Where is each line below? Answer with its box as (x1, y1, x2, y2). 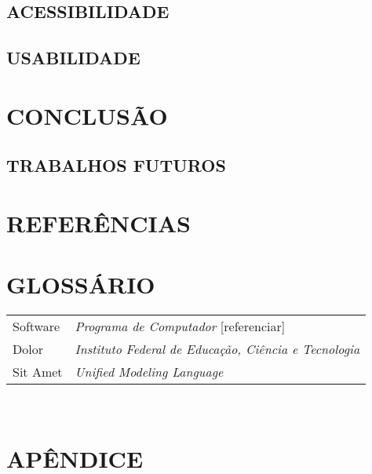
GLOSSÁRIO (6, 268, 155, 301)
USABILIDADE (6, 46, 140, 70)
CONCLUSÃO (6, 99, 168, 131)
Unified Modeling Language (75, 363, 224, 381)
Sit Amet (13, 363, 63, 381)
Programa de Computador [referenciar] (75, 317, 286, 336)
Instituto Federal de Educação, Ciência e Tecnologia (75, 340, 360, 359)
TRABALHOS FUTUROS (6, 153, 226, 177)
